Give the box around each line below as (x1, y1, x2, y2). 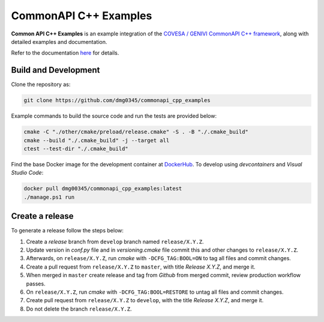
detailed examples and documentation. (11, 38, 107, 45)
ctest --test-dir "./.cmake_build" (23, 145, 128, 152)
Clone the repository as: (11, 81, 71, 88)
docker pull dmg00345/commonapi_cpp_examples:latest (23, 185, 182, 192)
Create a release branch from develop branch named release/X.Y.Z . (26, 238, 204, 245)
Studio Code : (11, 169, 44, 177)
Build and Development (11, 65, 100, 75)
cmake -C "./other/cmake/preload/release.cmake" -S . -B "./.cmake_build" (23, 129, 249, 135)
